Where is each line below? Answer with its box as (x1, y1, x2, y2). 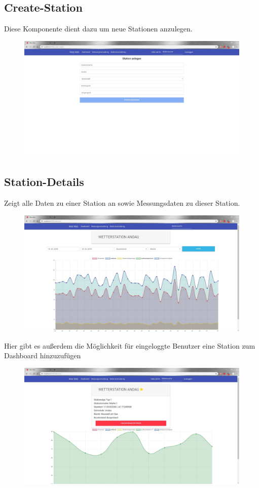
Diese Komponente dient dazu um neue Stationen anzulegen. (4, 23, 193, 34)
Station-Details (4, 174, 84, 190)
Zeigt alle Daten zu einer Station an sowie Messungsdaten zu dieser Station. (4, 197, 240, 208)
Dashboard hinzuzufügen (4, 350, 81, 361)
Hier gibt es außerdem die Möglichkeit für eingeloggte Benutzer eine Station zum (4, 340, 255, 351)
